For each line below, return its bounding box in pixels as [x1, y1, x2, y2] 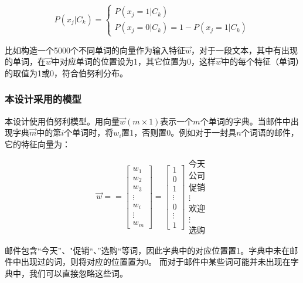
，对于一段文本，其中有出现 [191, 43, 298, 56]
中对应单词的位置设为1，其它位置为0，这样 [52, 55, 216, 68]
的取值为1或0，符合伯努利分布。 [5, 66, 128, 79]
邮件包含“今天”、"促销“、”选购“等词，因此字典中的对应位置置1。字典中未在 [5, 244, 290, 256]
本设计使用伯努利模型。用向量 [5, 114, 120, 127]
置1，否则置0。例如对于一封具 [121, 126, 237, 139]
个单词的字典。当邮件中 [200, 114, 291, 127]
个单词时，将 [64, 126, 114, 139]
